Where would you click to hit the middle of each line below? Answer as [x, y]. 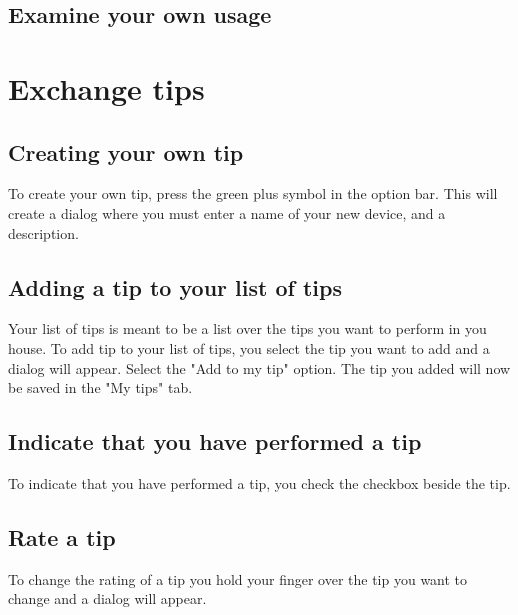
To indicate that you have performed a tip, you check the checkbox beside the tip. [259, 482]
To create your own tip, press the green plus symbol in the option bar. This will [253, 193]
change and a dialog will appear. [107, 598]
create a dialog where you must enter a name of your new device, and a [227, 212]
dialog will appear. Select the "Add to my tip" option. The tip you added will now [259, 367]
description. [43, 232]
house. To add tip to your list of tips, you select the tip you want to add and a [249, 347]
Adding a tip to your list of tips [175, 286]
